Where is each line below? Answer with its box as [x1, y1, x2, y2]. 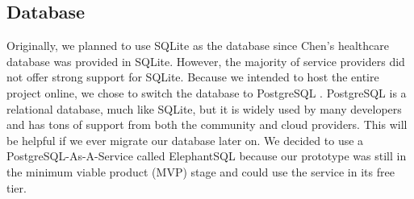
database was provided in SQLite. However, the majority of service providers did [6, 52, 405, 69]
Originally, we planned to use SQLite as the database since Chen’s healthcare [6, 37, 389, 54]
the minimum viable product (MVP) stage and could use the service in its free [6, 163, 395, 180]
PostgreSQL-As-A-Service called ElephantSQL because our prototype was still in [6, 147, 407, 164]
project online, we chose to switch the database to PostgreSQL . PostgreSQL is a [6, 84, 407, 101]
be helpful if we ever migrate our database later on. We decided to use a [6, 131, 364, 148]
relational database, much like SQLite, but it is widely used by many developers [6, 100, 402, 117]
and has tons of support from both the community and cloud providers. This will [6, 116, 408, 133]
